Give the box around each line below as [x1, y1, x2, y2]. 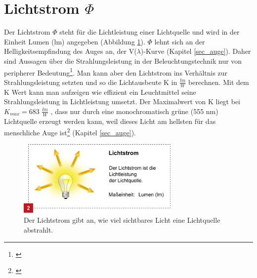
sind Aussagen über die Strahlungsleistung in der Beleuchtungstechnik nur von [4, 55, 242, 66]
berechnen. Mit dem [188, 77, 249, 87]
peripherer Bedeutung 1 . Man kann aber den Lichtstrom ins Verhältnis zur [4, 66, 228, 78]
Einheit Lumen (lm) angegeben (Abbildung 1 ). [4, 36, 145, 46]
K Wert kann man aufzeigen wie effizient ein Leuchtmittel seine [4, 86, 196, 97]
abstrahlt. [24, 225, 53, 235]
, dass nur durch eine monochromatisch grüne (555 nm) [50, 106, 218, 116]
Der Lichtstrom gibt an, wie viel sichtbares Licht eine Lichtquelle [24, 215, 220, 225]
